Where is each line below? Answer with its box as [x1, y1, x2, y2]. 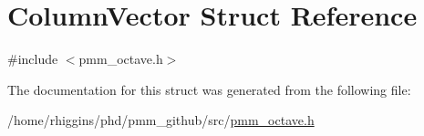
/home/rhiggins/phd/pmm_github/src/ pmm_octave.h [7, 110, 315, 130]
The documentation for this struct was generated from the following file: [7, 79, 411, 99]
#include [7, 49, 58, 68]
